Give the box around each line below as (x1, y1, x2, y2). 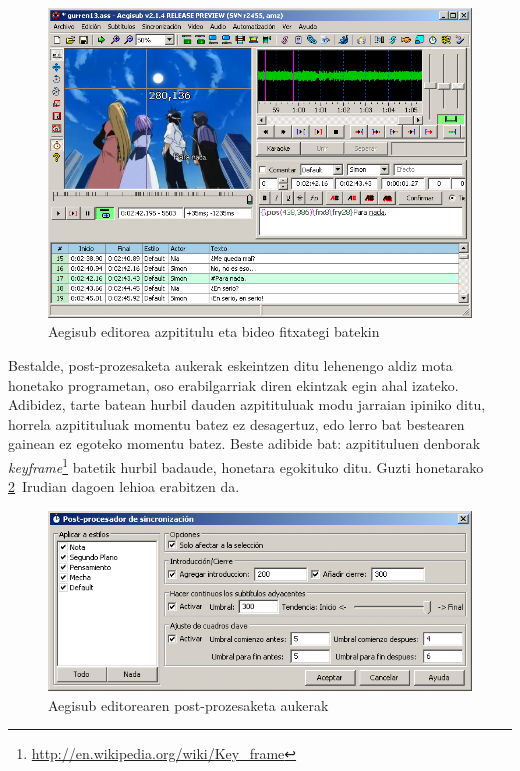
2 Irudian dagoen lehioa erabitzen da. (8, 476, 240, 497)
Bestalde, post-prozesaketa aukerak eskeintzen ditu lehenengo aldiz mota (8, 355, 453, 376)
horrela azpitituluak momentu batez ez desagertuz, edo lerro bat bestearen (8, 413, 465, 434)
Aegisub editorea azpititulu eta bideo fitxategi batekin (48, 321, 380, 342)
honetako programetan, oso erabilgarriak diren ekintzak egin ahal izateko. (8, 374, 459, 395)
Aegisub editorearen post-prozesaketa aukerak (48, 694, 329, 715)
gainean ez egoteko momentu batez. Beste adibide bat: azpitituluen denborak (8, 433, 481, 454)
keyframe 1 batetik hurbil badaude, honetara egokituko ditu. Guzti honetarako (8, 454, 484, 477)
